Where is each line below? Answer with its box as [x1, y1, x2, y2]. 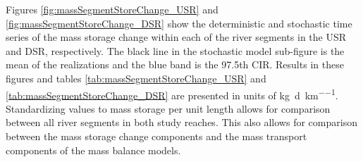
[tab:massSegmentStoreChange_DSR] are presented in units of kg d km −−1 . [6, 85, 338, 102]
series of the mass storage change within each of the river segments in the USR [6, 30, 347, 44]
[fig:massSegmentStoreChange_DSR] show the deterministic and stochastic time [6, 15, 352, 30]
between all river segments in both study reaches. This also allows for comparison [6, 115, 357, 130]
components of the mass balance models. [6, 142, 181, 157]
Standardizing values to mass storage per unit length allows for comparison [6, 101, 331, 116]
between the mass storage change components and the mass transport [6, 129, 307, 143]
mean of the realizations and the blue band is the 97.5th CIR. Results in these [6, 57, 344, 72]
